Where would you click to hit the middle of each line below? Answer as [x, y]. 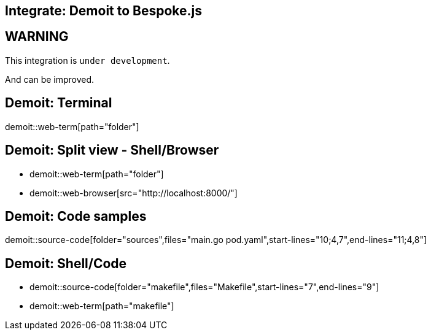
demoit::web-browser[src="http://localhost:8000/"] [134, 193]
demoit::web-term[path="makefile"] [102, 306]
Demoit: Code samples [76, 216]
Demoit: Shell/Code [66, 263]
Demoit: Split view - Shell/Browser [112, 150]
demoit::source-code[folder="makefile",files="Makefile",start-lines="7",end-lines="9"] [204, 287]
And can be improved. [50, 79]
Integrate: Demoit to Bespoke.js [104, 11]
